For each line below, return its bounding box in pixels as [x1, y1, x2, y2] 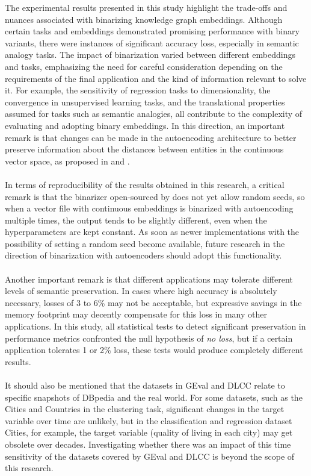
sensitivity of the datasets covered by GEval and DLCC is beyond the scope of [5, 449, 295, 462]
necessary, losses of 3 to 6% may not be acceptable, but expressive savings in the [5, 296, 302, 308]
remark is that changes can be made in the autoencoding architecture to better [5, 131, 297, 143]
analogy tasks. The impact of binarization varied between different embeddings [5, 48, 295, 61]
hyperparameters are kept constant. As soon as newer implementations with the [5, 225, 300, 238]
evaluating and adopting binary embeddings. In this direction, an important [5, 119, 285, 131]
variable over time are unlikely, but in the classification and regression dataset [5, 414, 292, 427]
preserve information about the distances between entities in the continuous [5, 143, 284, 155]
